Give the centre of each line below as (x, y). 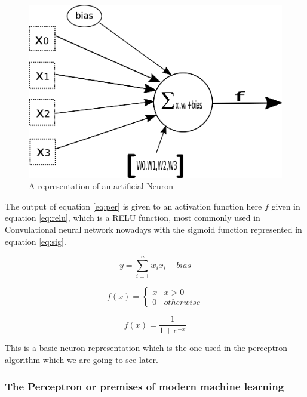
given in (286, 206)
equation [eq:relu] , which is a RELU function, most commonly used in (133, 218)
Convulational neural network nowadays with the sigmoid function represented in (153, 230)
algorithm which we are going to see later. (82, 360)
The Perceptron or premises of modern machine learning (145, 386)
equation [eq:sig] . (36, 241)
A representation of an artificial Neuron (101, 186)
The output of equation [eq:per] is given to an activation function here (133, 206)
